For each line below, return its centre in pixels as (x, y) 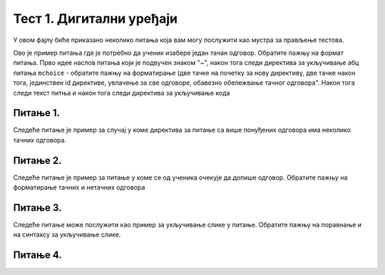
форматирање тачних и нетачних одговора (79, 187)
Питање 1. (37, 113)
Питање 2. (37, 160)
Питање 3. (37, 208)
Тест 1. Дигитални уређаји (96, 19)
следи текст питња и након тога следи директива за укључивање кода (122, 93)
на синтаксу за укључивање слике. (67, 234)
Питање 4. (37, 255)
